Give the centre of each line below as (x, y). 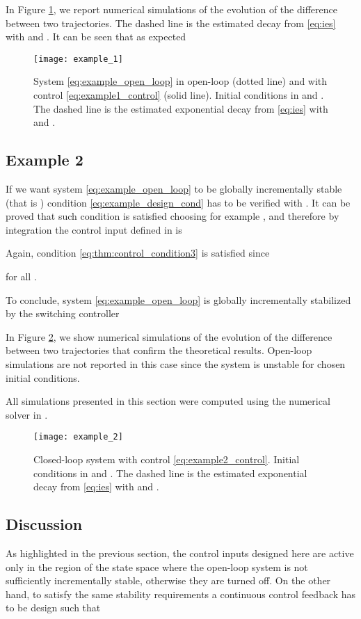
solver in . (27, 414)
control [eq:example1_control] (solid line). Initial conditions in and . (179, 95)
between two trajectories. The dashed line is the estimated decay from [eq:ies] (171, 23)
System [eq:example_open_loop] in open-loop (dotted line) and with (180, 81)
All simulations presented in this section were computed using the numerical (168, 401)
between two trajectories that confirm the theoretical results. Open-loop (159, 350)
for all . (21, 276)
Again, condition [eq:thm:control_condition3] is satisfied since (138, 253)
